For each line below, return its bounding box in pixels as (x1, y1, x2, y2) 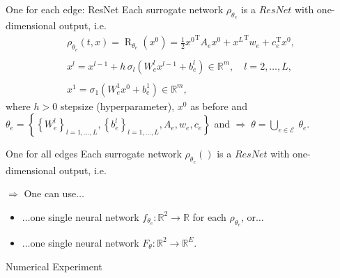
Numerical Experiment (6, 258, 102, 273)
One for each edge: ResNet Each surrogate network (6, 2, 224, 16)
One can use (24, 186, 77, 201)
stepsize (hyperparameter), (60, 98, 175, 113)
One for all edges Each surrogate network (6, 146, 182, 161)
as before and (190, 98, 247, 113)
